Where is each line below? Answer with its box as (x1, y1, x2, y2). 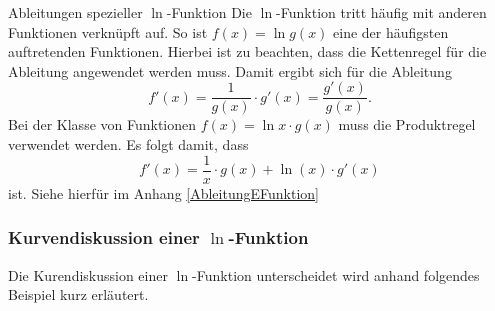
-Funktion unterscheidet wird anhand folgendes (192, 264, 480, 285)
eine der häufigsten (333, 21, 449, 42)
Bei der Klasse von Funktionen (8, 114, 197, 135)
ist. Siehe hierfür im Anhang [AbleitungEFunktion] (8, 182, 319, 203)
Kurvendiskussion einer (8, 225, 200, 250)
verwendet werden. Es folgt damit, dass (8, 134, 249, 155)
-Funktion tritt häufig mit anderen (276, 2, 487, 22)
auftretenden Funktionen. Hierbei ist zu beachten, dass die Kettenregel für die (8, 41, 487, 62)
